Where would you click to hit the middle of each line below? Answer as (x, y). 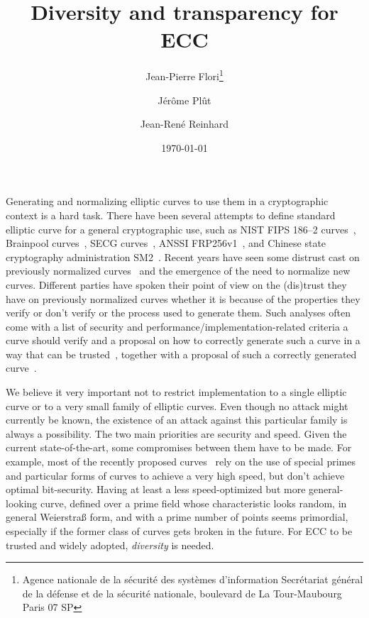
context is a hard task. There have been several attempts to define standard (171, 215)
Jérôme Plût (184, 100)
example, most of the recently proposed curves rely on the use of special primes (181, 462)
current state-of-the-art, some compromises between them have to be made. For (179, 447)
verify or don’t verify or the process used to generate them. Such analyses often (178, 313)
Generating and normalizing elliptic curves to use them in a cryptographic (167, 201)
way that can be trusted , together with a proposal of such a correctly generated (181, 354)
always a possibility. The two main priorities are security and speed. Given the (176, 433)
